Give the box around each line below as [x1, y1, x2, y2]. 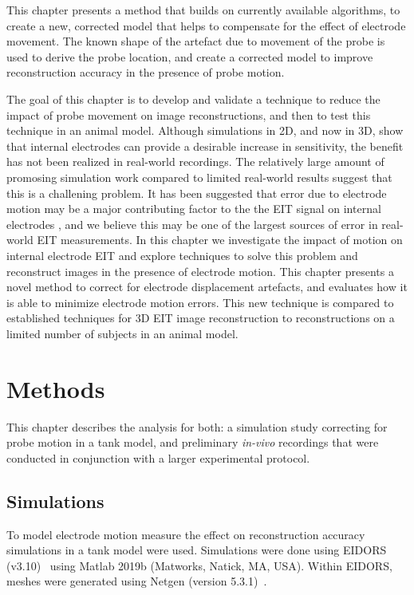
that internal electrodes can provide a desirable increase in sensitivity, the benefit [6, 137, 404, 154]
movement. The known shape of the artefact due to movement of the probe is [6, 33, 385, 49]
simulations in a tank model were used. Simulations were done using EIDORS [6, 542, 387, 558]
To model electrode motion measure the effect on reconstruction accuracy [6, 526, 365, 542]
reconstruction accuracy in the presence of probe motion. [6, 64, 285, 81]
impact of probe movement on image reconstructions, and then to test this [6, 106, 371, 123]
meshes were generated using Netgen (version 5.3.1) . [6, 573, 267, 589]
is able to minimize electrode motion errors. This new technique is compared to [6, 294, 394, 310]
